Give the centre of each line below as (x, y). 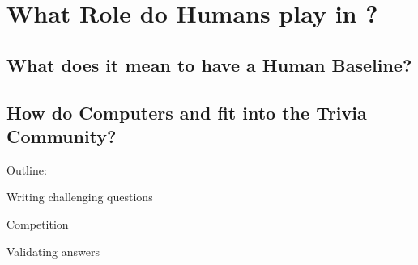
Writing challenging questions (80, 197)
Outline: (27, 169)
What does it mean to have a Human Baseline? (209, 64)
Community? (62, 135)
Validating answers (53, 251)
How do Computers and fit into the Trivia (187, 112)
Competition (38, 223)
